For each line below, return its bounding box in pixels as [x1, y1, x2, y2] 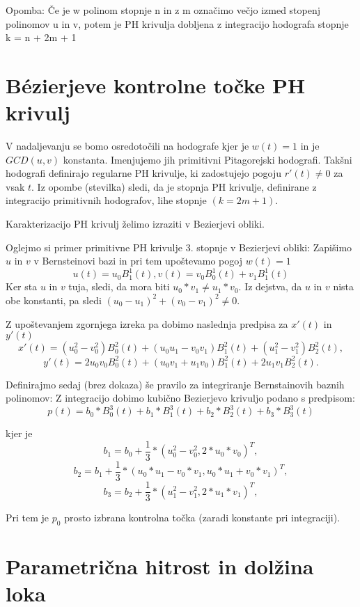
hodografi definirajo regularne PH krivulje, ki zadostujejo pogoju [6, 166, 282, 180]
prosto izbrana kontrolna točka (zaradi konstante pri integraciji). [64, 510, 341, 525]
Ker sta [6, 279, 38, 294]
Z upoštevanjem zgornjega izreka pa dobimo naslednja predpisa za [6, 316, 288, 331]
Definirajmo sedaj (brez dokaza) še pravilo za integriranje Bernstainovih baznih [6, 377, 345, 391]
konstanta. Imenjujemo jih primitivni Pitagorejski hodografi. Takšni [63, 152, 352, 166]
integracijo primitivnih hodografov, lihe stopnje [6, 193, 207, 207]
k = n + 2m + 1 [6, 30, 77, 45]
